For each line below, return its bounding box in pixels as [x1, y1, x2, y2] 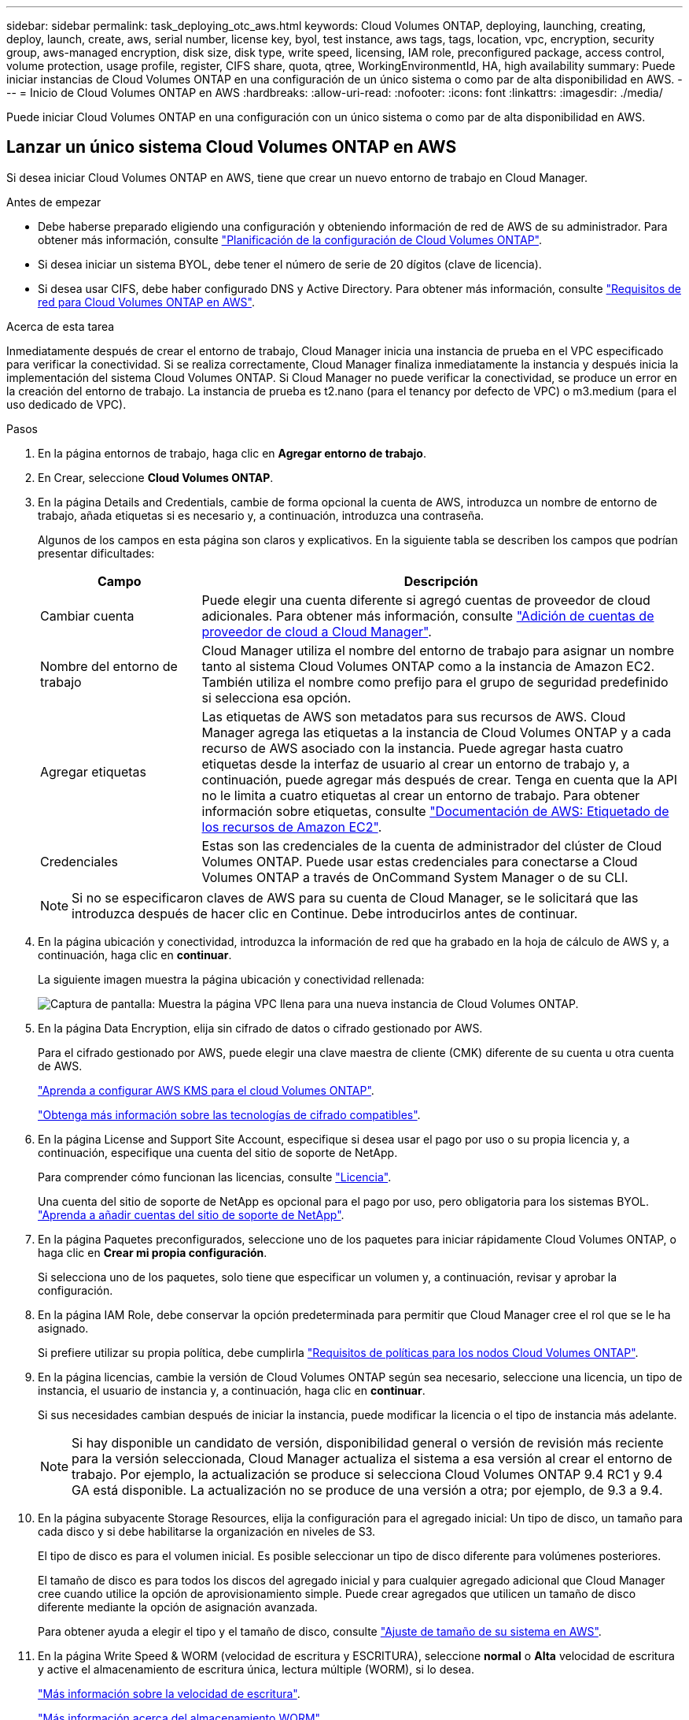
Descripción [403, 573, 478, 589]
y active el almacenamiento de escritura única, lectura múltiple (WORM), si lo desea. [38, 1662, 474, 1676]
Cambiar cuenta [40, 607, 134, 624]
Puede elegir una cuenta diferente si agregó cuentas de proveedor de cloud [201, 591, 650, 608]
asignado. [38, 1321, 89, 1335]
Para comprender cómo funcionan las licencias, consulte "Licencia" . [38, 1170, 392, 1184]
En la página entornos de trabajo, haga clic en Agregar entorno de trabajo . [38, 446, 426, 460]
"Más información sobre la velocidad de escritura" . [38, 1686, 300, 1700]
